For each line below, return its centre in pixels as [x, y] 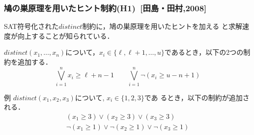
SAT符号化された [31, 26]
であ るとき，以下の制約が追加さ [197, 97]
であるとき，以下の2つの [204, 52]
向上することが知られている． [66, 35]
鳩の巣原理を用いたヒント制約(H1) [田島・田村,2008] [105, 8]
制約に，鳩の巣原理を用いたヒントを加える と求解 [162, 26]
